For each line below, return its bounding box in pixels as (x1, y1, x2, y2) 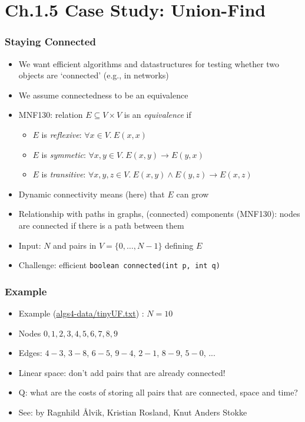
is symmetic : (41, 148, 86, 160)
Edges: (18, 347, 42, 359)
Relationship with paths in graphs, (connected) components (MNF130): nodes (18, 207, 300, 220)
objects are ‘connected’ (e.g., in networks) (18, 69, 169, 81)
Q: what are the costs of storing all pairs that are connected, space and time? (18, 386, 298, 398)
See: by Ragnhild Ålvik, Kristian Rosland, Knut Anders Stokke (18, 405, 247, 418)
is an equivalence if (124, 108, 191, 121)
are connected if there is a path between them (18, 219, 184, 231)
